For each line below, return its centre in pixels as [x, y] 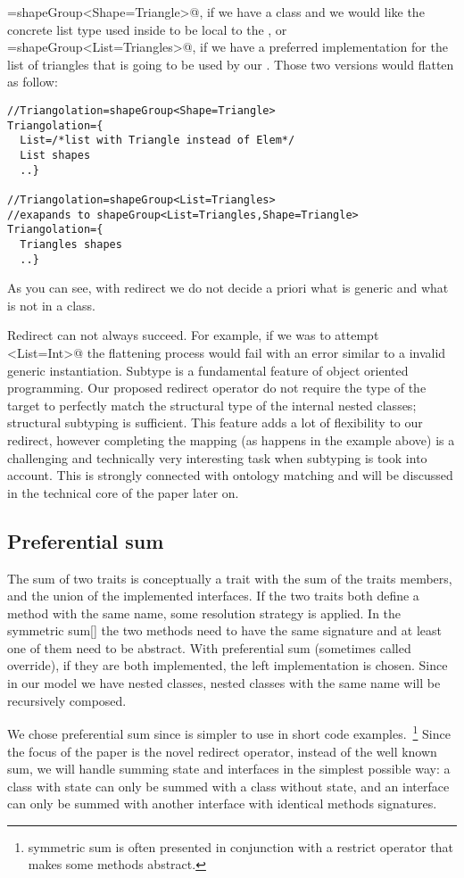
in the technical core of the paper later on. [123, 492]
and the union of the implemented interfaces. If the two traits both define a [213, 596]
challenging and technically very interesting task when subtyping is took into [217, 457]
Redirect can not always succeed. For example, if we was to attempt [193, 335]
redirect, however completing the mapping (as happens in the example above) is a [231, 439]
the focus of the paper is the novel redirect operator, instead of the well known [222, 751]
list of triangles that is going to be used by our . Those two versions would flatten [231, 64]
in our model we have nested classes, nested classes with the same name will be [224, 683]
